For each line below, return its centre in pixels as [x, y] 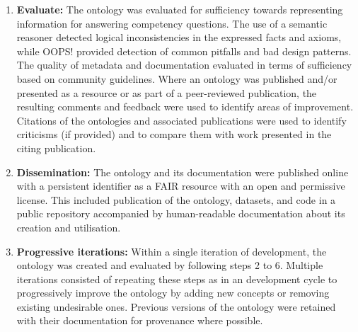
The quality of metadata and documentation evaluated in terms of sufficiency [184, 65]
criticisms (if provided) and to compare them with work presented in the [174, 134]
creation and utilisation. [69, 227]
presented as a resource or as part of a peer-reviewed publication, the [167, 92]
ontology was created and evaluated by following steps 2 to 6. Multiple [170, 265]
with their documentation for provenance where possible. [140, 320]
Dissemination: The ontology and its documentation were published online [183, 172]
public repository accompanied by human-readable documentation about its [181, 213]
